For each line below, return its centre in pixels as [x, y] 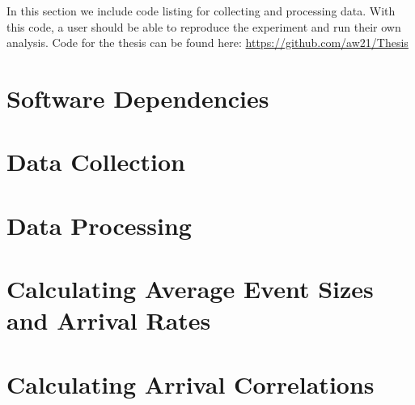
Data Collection [96, 162]
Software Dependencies [138, 98]
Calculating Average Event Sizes [190, 289]
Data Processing [99, 225]
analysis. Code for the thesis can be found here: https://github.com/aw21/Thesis [207, 43]
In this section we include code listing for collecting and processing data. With [201, 11]
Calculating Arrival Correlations [191, 384]
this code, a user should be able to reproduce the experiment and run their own [204, 26]
